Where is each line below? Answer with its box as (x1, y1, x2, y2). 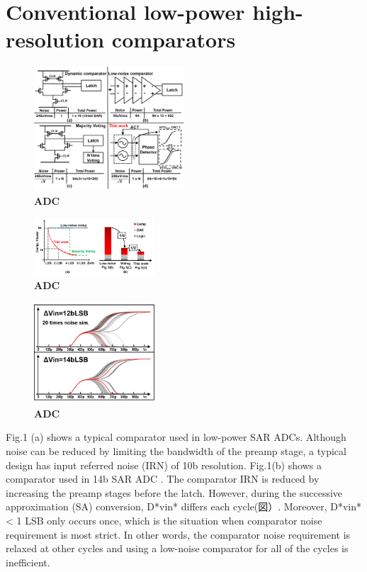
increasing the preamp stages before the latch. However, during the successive (6, 485, 343, 500)
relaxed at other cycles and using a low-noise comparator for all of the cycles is (6, 541, 349, 556)
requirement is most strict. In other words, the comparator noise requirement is (6, 527, 351, 542)
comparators (111, 25, 236, 54)
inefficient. (6, 554, 50, 569)
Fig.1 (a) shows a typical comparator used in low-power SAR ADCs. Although (6, 430, 346, 444)
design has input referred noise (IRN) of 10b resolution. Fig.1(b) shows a (6, 457, 322, 472)
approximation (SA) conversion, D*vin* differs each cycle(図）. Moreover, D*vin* (6, 499, 362, 514)
